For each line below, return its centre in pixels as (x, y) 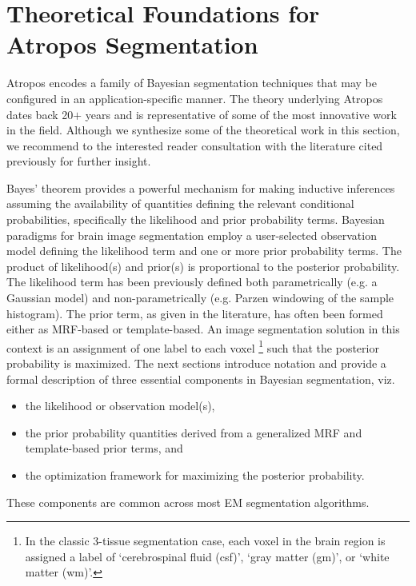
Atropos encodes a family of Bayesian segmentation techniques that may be (192, 83)
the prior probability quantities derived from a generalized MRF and (194, 432)
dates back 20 (40, 114)
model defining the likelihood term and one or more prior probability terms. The (204, 251)
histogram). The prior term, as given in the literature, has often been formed (195, 313)
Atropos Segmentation (132, 44)
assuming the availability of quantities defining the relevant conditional (180, 203)
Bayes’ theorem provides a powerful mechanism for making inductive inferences (201, 187)
